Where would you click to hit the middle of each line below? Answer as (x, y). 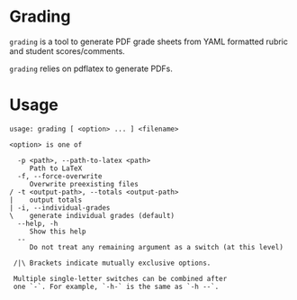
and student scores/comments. (67, 50)
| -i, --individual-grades (60, 208)
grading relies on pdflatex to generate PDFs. (91, 68)
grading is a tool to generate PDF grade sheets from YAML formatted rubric (149, 41)
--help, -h (38, 223)
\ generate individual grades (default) (92, 215)
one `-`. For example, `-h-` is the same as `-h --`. (116, 286)
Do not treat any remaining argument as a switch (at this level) (156, 247)
